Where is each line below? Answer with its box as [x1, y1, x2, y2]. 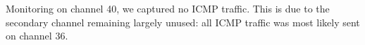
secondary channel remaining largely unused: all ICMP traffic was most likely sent [6, 15, 360, 29]
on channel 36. [6, 28, 68, 43]
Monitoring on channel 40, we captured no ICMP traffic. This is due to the [6, 1, 330, 15]
